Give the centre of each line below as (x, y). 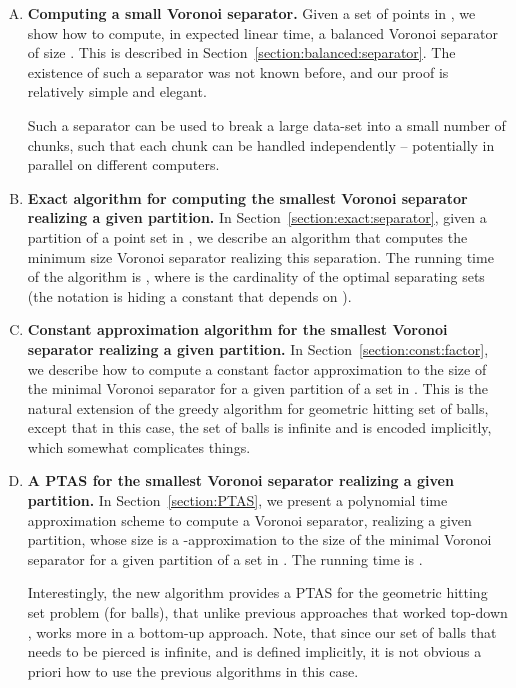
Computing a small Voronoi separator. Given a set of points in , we (251, 13)
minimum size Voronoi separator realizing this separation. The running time (260, 256)
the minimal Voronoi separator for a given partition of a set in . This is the (257, 388)
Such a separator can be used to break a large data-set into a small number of (266, 124)
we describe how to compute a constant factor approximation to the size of (257, 368)
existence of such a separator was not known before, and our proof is (238, 71)
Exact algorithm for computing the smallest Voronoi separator (247, 197)
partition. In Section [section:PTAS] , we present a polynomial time (237, 500)
